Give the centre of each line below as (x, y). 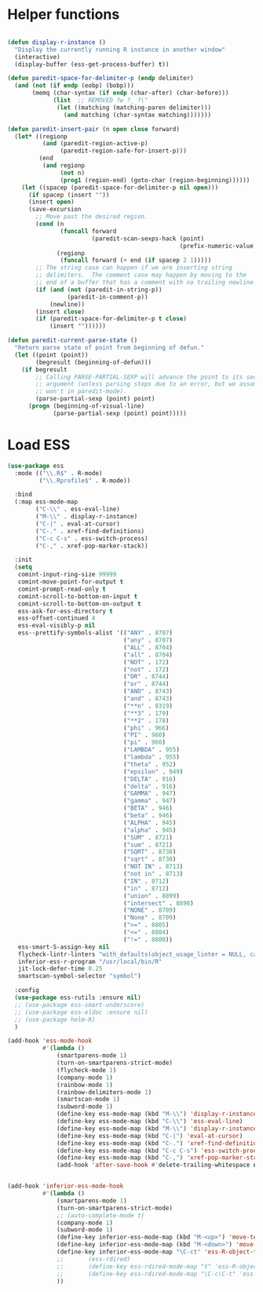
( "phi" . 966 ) (146, 728)
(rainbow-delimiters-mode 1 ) (104, 1092)
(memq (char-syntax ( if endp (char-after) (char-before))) (130, 93)
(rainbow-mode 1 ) (85, 1085)
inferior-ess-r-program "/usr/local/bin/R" (90, 961)
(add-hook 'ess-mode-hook (49, 1041)
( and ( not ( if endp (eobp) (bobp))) (74, 86)
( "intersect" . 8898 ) (159, 903)
